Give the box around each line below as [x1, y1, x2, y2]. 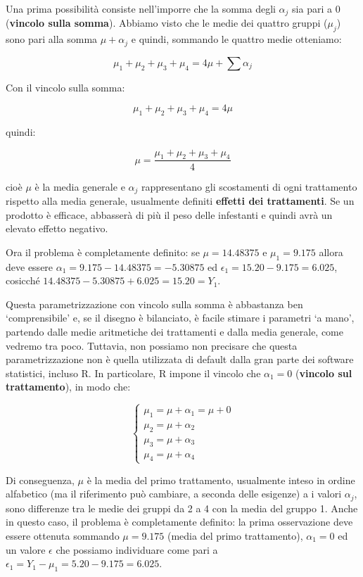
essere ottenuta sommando [6, 528, 120, 543]
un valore [6, 542, 46, 557]
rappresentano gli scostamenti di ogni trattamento [141, 179, 357, 194]
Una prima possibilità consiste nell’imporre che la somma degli [6, 1, 276, 15]
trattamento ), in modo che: [6, 379, 131, 394]
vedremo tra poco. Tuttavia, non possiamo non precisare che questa [6, 338, 298, 353]
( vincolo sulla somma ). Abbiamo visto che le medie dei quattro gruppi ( [6, 15, 328, 30]
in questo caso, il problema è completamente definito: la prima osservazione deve [6, 514, 353, 529]
